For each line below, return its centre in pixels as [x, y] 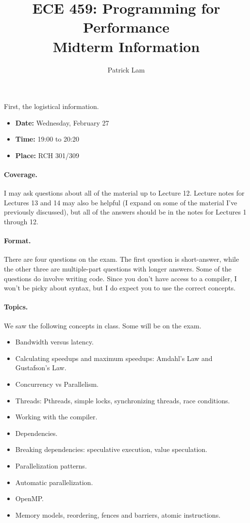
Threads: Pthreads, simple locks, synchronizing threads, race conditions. [123, 400]
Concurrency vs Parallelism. [57, 384]
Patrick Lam [126, 69]
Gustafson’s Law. [41, 368]
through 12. [21, 222]
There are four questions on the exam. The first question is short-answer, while [122, 259]
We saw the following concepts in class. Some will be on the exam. [103, 325]
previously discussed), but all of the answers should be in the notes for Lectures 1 [125, 212]
